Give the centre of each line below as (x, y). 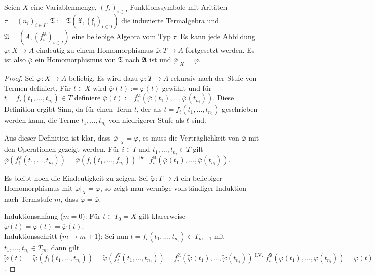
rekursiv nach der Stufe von (214, 78)
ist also (15, 60)
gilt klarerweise (162, 216)
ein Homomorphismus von (76, 60)
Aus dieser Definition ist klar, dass (58, 138)
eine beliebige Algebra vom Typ (121, 36)
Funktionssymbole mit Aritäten (179, 7)
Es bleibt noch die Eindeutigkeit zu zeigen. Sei (76, 178)
